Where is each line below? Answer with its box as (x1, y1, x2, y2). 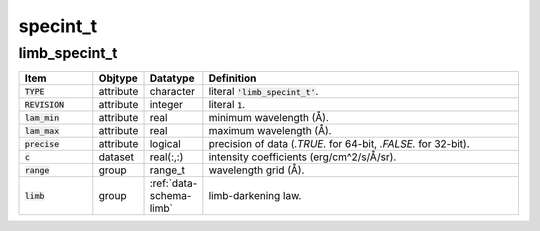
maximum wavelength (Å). (208, 124, 332, 138)
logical (149, 137, 181, 151)
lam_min (24, 112, 60, 123)
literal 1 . (208, 98, 245, 112)
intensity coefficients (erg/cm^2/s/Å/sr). (208, 150, 397, 164)
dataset (98, 150, 135, 164)
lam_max (24, 125, 60, 136)
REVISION (24, 99, 65, 110)
